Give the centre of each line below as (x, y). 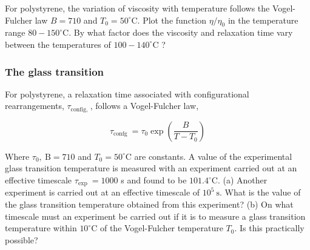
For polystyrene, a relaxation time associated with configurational (127, 94)
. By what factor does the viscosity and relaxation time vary (181, 32)
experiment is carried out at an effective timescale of (103, 192)
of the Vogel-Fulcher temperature (161, 228)
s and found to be (154, 180)
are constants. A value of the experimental (213, 156)
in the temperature (263, 20)
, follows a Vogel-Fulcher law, (144, 106)
